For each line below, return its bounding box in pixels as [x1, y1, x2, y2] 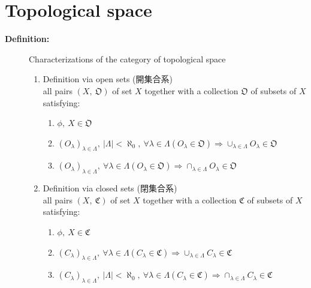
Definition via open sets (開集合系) [43, 73, 173, 85]
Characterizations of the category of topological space [29, 52, 226, 65]
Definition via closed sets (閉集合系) [43, 182, 177, 194]
